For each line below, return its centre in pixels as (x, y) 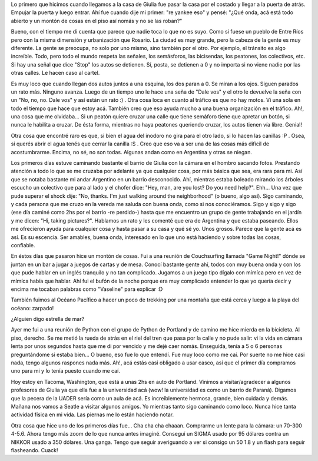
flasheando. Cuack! (34, 450)
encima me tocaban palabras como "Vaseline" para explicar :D (87, 289)
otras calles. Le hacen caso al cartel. (55, 73)
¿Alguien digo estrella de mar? (48, 319)
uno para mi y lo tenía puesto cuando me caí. (65, 371)
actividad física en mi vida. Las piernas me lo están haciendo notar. (92, 414)
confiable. (23, 245)
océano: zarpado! (32, 308)
